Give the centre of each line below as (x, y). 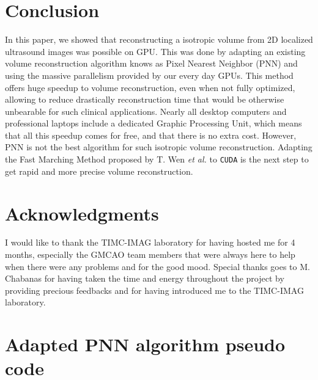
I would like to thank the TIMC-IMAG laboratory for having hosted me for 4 (150, 242)
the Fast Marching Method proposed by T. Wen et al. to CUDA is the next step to (157, 159)
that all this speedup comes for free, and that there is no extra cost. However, (151, 135)
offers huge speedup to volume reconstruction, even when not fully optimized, (150, 87)
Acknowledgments (82, 213)
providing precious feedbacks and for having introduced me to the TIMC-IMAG (154, 290)
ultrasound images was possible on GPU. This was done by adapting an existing (155, 51)
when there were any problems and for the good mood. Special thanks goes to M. (157, 266)
